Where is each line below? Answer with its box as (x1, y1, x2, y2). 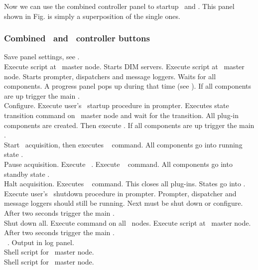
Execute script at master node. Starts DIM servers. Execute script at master (4, 61, 245, 71)
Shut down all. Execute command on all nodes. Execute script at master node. (4, 217, 251, 228)
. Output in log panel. (7, 237, 74, 247)
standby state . (4, 168, 50, 179)
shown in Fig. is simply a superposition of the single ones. (4, 10, 180, 21)
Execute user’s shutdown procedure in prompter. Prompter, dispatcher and (4, 188, 237, 198)
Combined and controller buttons (4, 32, 150, 44)
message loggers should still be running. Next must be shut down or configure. (4, 198, 243, 208)
